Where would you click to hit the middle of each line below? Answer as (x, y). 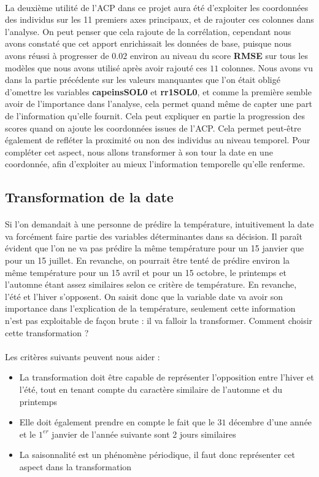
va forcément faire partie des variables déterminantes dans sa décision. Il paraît (154, 236)
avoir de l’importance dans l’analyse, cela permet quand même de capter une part (159, 104)
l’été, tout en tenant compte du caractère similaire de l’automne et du (151, 389)
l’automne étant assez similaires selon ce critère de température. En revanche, (151, 284)
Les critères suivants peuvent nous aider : (83, 356)
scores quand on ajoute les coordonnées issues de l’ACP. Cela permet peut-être (153, 128)
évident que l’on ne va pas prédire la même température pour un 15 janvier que (155, 248)
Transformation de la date (89, 197)
